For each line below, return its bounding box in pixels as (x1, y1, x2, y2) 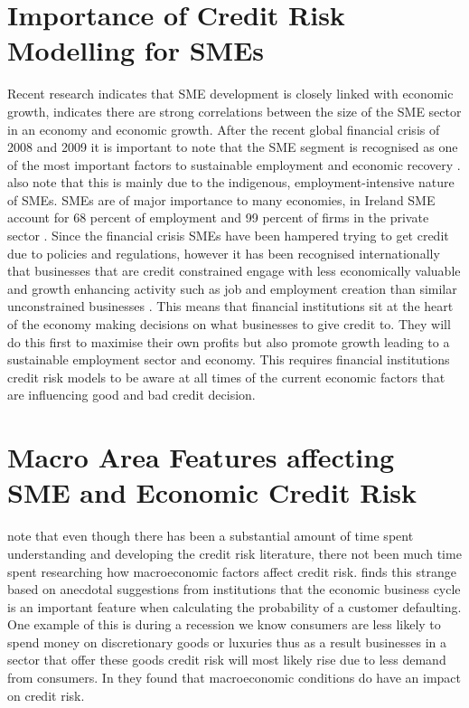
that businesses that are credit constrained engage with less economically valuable (7, 261, 461, 280)
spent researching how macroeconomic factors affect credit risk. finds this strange (7, 562, 456, 581)
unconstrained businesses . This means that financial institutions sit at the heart (7, 297, 454, 316)
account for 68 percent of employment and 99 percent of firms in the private (7, 208, 429, 227)
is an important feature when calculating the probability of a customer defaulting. (7, 597, 462, 616)
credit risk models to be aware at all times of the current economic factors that (7, 367, 446, 386)
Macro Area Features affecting (7, 439, 395, 476)
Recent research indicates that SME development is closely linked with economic (7, 84, 454, 103)
